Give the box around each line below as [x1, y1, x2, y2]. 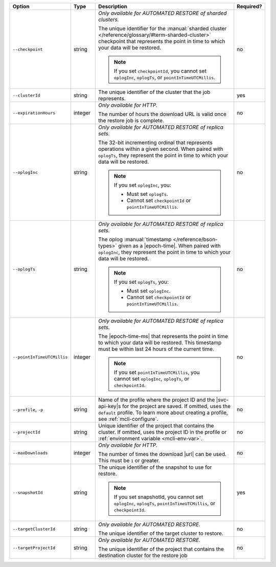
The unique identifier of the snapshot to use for [98, 464, 212, 470]
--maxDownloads [12, 450, 48, 456]
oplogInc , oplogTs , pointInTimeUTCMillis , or [113, 500, 216, 507]
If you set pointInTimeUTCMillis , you [113, 369, 200, 376]
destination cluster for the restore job [98, 552, 188, 559]
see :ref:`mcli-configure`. [98, 416, 158, 422]
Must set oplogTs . [126, 191, 168, 197]
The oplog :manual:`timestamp [98, 236, 172, 243]
